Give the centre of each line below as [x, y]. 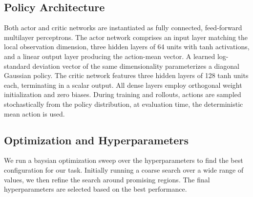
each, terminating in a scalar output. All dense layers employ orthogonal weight [123, 85]
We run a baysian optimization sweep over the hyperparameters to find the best [124, 160]
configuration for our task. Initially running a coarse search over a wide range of [124, 169]
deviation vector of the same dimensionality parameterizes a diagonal [136, 66]
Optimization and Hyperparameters [96, 140]
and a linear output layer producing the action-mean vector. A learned [110, 56]
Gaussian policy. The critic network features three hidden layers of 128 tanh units [126, 75]
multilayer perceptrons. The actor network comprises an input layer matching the [126, 37]
